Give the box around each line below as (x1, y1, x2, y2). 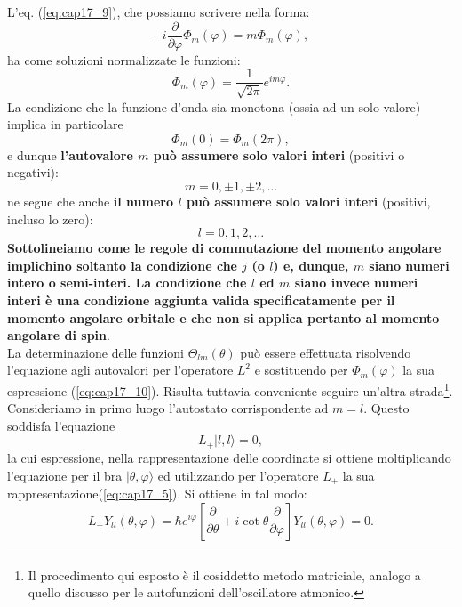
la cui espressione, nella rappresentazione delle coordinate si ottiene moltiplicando (7, 448, 451, 466)
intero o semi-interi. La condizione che (7, 273, 247, 292)
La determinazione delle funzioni (7, 343, 184, 361)
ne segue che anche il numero (7, 192, 174, 211)
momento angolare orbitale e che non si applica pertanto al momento (7, 308, 440, 327)
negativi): (7, 163, 59, 182)
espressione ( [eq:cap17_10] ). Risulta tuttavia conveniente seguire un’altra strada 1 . (7, 379, 453, 400)
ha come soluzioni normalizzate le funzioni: (7, 50, 241, 69)
